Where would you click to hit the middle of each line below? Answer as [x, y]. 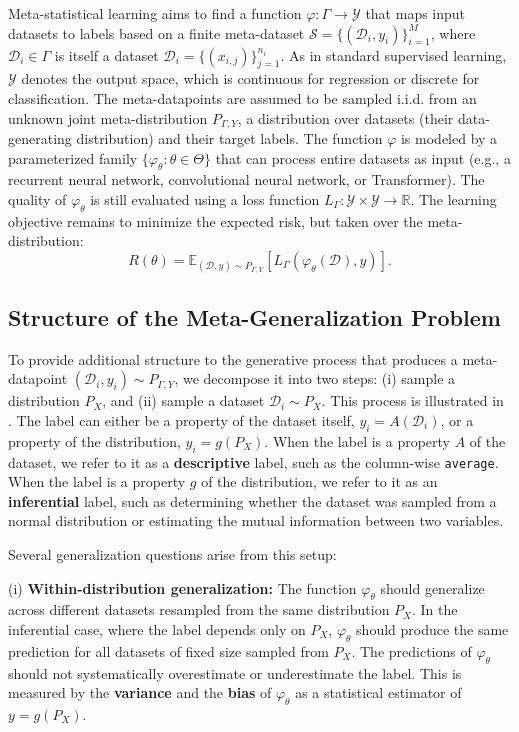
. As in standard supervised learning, [393, 54]
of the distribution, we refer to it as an [319, 481]
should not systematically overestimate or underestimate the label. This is [235, 672]
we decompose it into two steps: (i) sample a [319, 378]
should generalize [432, 587]
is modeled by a [449, 138]
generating [40, 138]
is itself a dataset [106, 54]
